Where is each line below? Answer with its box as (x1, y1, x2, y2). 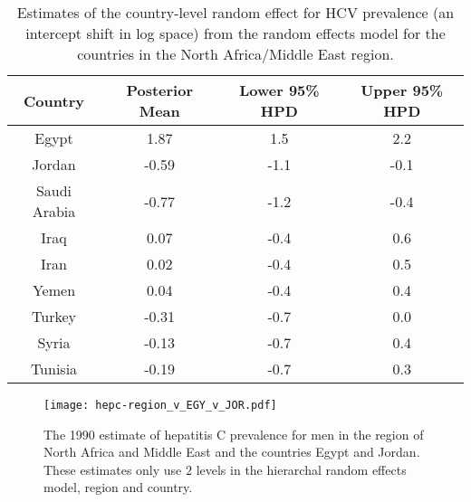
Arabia (32, 201, 76, 222)
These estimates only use (43, 459, 182, 478)
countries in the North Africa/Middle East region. (77, 43, 394, 64)
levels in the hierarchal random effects (196, 459, 407, 478)
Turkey (32, 306, 76, 327)
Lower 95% (239, 80, 320, 100)
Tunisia (30, 358, 78, 379)
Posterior (126, 80, 193, 100)
